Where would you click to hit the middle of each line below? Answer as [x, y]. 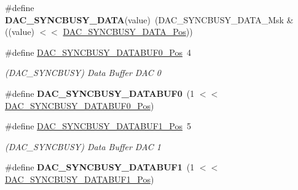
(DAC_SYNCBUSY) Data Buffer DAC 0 [83, 73]
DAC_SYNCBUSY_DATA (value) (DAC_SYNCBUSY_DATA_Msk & [149, 19]
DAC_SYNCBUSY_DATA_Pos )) [128, 32]
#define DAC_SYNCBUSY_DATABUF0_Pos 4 [98, 52]
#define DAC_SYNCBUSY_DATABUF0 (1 [100, 93]
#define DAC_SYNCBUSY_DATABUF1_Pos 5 [98, 126]
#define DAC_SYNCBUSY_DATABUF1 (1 [100, 167]
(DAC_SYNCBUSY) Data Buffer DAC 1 [83, 146]
